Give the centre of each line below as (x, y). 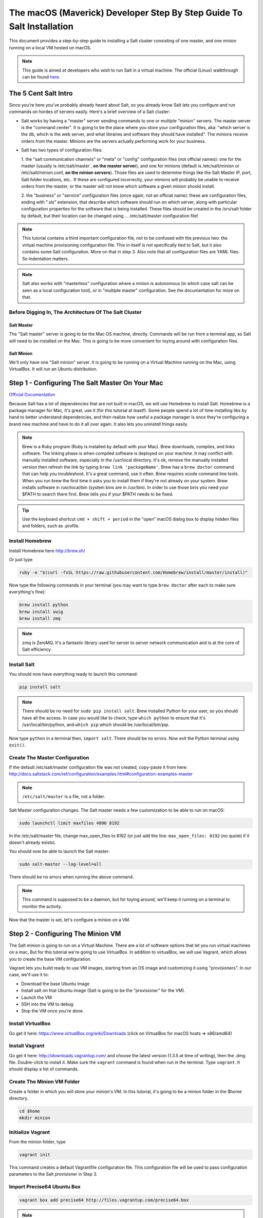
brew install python (44, 605)
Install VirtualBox (30, 1024)
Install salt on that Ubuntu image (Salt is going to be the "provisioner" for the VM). (103, 990)
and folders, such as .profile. (51, 526)
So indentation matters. (46, 259)
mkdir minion (35, 1118)
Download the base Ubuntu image (55, 984)
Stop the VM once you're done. (53, 1011)
